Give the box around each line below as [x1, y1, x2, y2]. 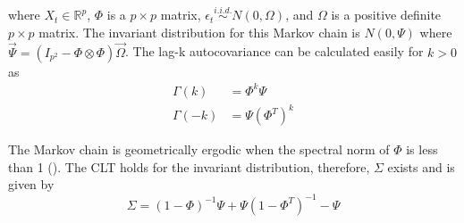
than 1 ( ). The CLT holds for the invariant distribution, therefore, [8, 157, 370, 176]
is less [406, 140, 438, 159]
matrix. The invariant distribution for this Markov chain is [38, 22, 360, 41]
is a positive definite [331, 5, 442, 24]
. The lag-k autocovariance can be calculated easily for [125, 42, 424, 61]
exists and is [387, 157, 455, 176]
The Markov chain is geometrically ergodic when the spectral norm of [8, 140, 390, 159]
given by [8, 175, 55, 194]
